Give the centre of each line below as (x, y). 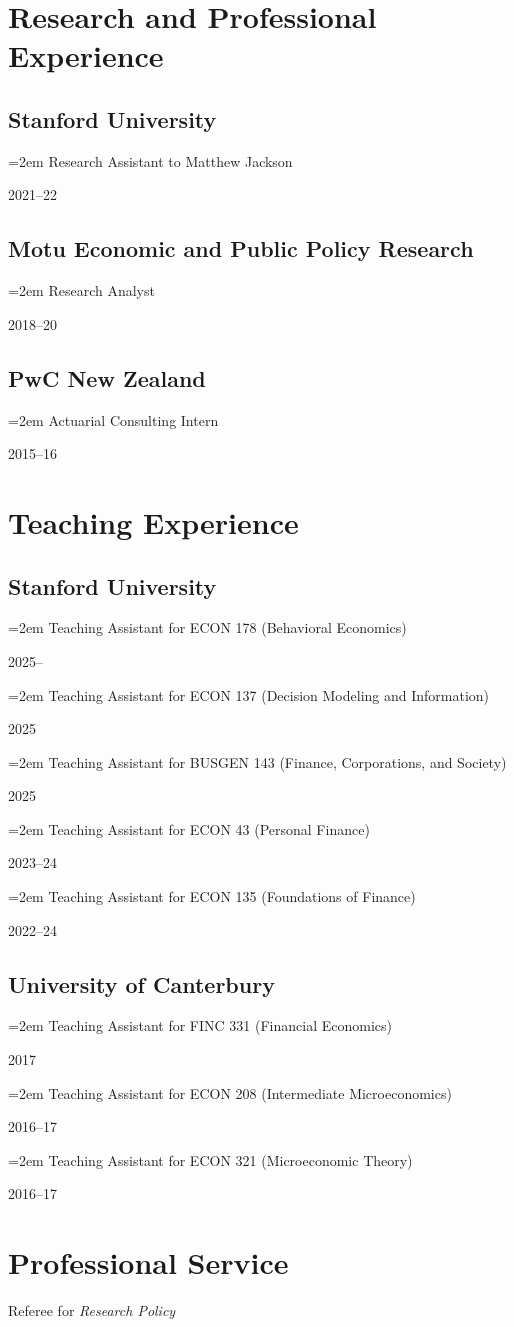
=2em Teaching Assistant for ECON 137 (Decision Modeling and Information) (249, 694)
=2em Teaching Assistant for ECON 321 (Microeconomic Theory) (210, 1159)
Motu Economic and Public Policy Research (241, 248)
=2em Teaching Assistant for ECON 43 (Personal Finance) (189, 828)
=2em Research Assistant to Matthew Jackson (150, 160)
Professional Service (148, 1262)
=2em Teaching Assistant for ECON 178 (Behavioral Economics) (207, 627)
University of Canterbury (141, 983)
